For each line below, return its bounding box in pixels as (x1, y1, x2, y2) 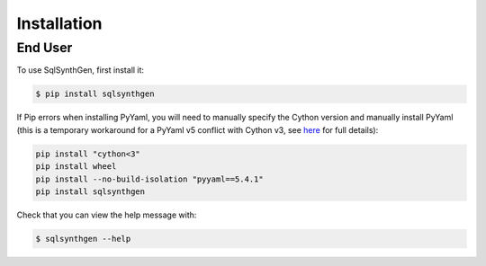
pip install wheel (35, 162, 117, 172)
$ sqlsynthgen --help (35, 234, 131, 244)
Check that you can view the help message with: (16, 209, 197, 220)
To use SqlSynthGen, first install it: (16, 65, 144, 75)
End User (16, 40, 73, 56)
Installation (16, 13, 103, 33)
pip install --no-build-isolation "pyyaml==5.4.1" (35, 173, 265, 184)
